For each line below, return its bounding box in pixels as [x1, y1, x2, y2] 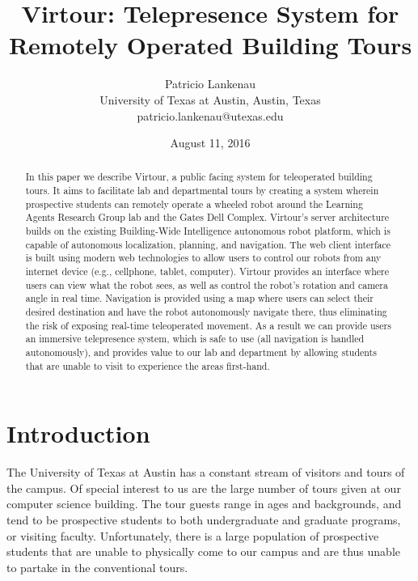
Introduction [6, 417, 150, 450]
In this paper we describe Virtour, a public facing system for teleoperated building [25, 170, 373, 184]
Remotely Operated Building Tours [8, 28, 412, 61]
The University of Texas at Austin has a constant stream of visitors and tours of [6, 464, 405, 481]
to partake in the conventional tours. [6, 558, 188, 575]
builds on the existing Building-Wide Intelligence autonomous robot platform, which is [25, 224, 391, 238]
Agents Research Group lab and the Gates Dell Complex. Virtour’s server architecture [25, 210, 390, 224]
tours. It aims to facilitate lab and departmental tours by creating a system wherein [25, 184, 379, 197]
